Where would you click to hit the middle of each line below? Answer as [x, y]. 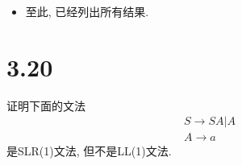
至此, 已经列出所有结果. [87, 11]
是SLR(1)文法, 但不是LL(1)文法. [89, 151]
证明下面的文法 [46, 105]
